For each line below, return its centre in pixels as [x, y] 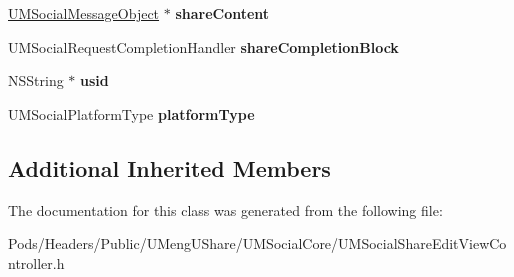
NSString [36, 80]
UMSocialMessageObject [84, 13]
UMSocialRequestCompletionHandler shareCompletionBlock [203, 46]
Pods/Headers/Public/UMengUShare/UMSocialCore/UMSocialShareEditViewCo [257, 243]
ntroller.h [36, 262]
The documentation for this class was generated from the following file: [225, 209]
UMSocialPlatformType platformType [131, 113]
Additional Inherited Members [169, 167]
